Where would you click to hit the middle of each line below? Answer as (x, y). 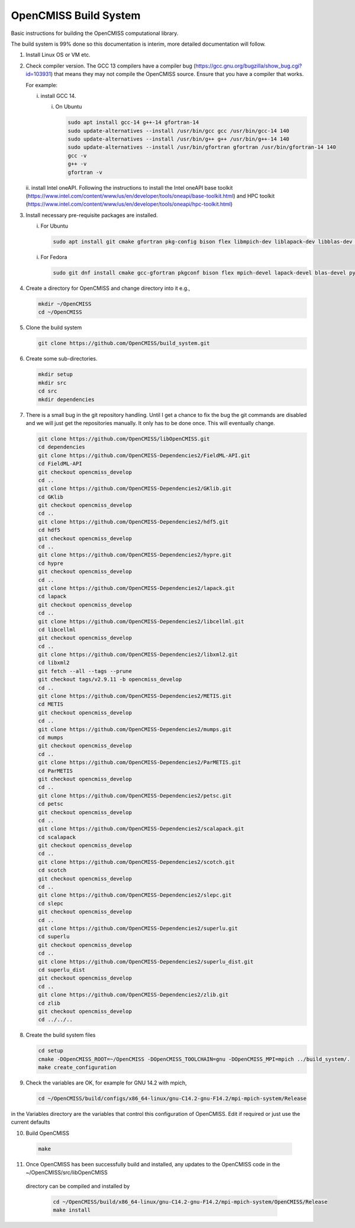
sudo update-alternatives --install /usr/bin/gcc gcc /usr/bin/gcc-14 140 (179, 131)
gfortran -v (85, 172)
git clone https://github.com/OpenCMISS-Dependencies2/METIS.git (135, 696)
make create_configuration (77, 1068)
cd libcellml (57, 629)
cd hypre (51, 563)
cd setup (51, 1051)
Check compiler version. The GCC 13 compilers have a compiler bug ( (111, 66)
